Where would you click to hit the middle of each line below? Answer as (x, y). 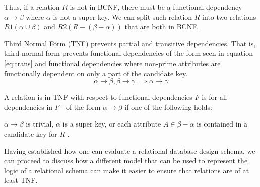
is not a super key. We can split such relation (123, 16)
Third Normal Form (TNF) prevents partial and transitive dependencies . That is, (130, 43)
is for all (214, 97)
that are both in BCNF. (162, 26)
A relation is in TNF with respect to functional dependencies (98, 97)
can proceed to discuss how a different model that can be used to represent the (126, 161)
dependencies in (28, 107)
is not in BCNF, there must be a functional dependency (156, 7)
